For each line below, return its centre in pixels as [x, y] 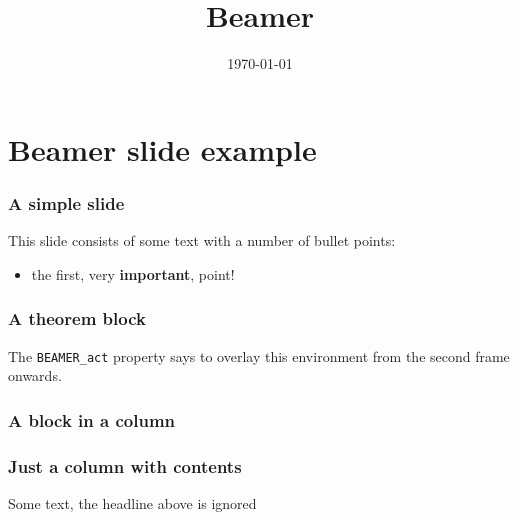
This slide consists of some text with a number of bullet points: [202, 240]
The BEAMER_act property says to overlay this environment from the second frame [259, 355]
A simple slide [66, 202]
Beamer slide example [162, 148]
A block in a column [92, 419]
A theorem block [77, 318]
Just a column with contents [125, 465]
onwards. [35, 375]
